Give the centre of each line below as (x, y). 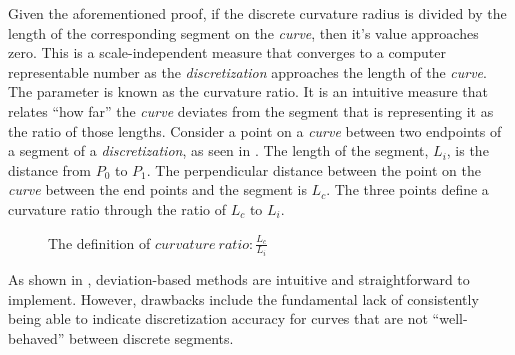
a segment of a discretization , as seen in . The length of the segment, (218, 150)
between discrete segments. (151, 337)
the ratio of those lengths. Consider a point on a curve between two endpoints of (255, 130)
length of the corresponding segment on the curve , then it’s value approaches (243, 32)
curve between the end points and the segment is (157, 189)
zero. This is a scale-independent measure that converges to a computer (227, 52)
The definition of (99, 242)
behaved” (36, 337)
